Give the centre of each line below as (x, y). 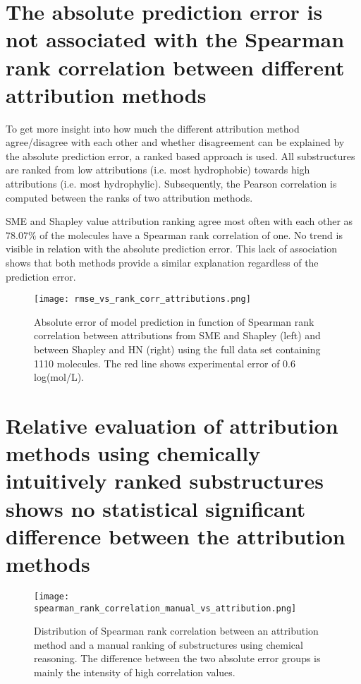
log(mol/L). (59, 377)
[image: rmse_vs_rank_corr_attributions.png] (142, 299)
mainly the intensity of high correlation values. (135, 672)
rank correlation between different (175, 67)
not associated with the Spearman (175, 39)
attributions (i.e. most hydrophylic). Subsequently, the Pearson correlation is (171, 184)
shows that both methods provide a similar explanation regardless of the (162, 263)
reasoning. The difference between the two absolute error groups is (177, 658)
